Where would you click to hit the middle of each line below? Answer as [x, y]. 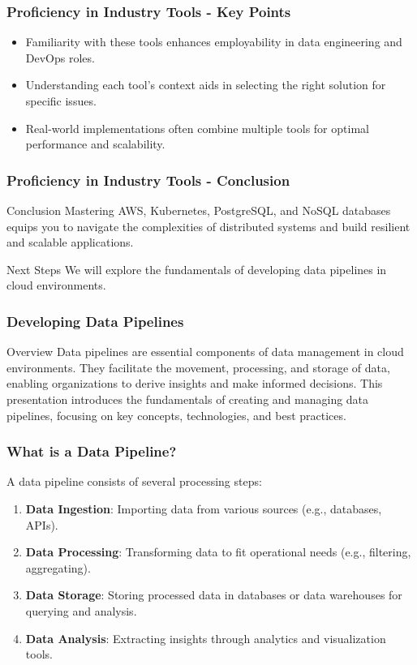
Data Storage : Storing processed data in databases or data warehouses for [214, 595]
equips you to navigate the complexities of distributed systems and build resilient [208, 226]
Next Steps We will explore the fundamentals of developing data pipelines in [197, 269]
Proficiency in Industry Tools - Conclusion [148, 180]
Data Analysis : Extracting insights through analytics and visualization [206, 638]
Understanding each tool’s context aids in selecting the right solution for [206, 85]
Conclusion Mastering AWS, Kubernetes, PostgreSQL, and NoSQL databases [199, 210]
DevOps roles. [60, 57]
